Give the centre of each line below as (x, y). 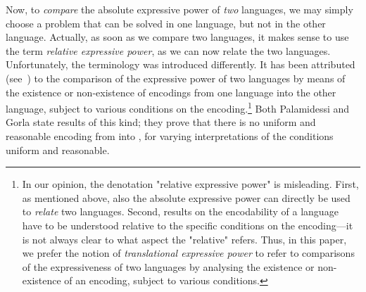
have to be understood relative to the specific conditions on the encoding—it (188, 225)
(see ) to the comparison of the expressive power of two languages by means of (176, 78)
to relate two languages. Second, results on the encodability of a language (180, 211)
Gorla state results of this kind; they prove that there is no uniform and (161, 122)
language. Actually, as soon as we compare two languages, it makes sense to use (177, 37)
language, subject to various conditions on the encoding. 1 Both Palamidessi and (178, 107)
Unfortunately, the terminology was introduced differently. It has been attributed (181, 64)
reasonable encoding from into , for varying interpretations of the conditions (170, 136)
